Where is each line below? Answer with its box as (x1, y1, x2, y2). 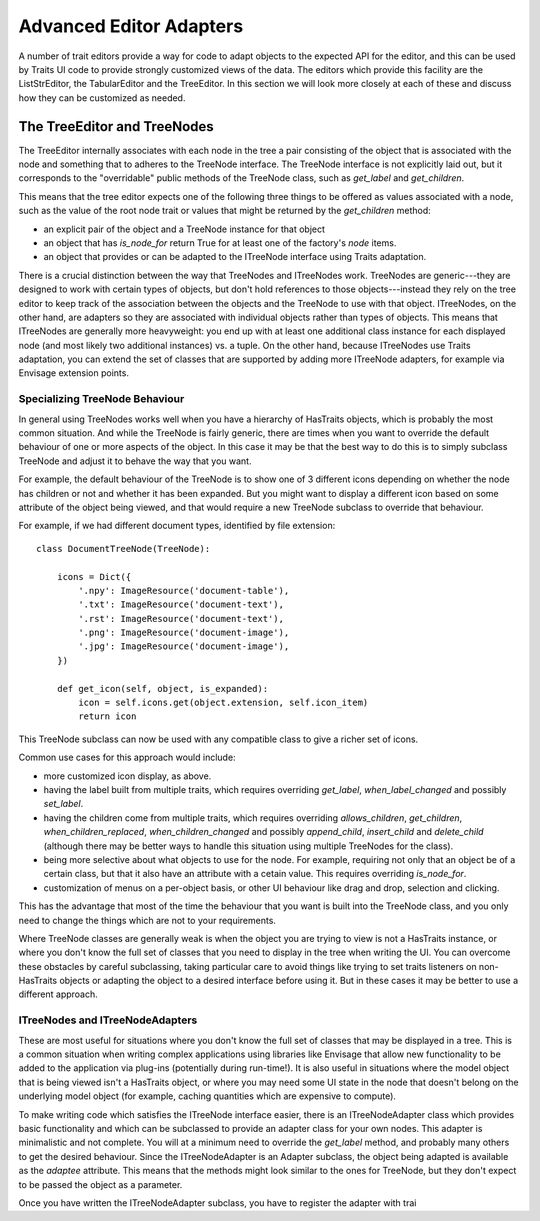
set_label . (43, 798, 84, 810)
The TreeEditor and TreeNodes (18, 118, 214, 135)
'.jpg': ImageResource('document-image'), (78, 641, 290, 652)
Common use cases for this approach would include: (18, 751, 236, 764)
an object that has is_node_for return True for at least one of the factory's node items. (43, 236, 397, 249)
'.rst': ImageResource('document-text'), (78, 613, 285, 624)
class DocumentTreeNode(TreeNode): (36, 543, 211, 554)
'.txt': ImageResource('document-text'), (78, 599, 285, 610)
